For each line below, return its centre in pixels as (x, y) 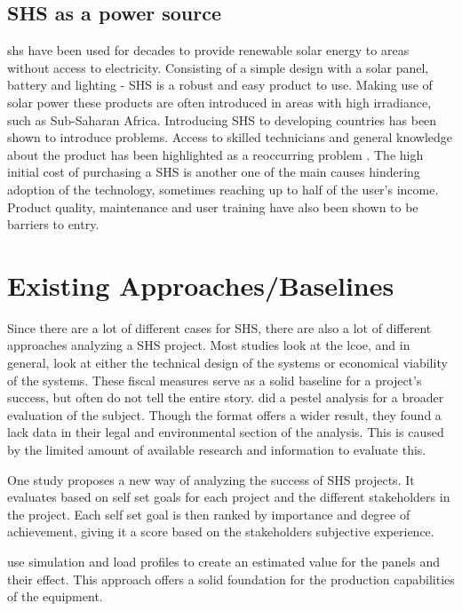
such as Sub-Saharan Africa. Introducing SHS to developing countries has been (222, 119)
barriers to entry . (53, 224)
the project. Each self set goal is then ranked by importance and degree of (209, 514)
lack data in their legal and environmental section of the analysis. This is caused (226, 432)
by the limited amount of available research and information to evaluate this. (217, 450)
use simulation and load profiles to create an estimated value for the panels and (223, 561)
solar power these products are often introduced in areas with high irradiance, (219, 102)
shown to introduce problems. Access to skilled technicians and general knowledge (230, 137)
